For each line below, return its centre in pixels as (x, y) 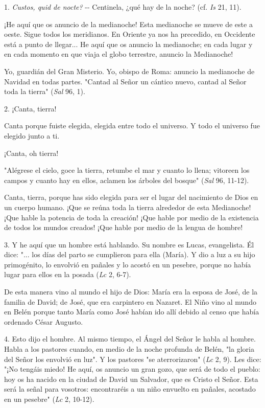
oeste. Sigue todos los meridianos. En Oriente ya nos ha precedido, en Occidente (130, 34)
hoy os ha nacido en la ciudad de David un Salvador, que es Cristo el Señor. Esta (131, 379)
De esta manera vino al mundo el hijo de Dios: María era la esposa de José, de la (131, 292)
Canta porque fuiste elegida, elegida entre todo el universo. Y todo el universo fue (132, 126)
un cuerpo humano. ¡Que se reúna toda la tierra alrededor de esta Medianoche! (128, 207)
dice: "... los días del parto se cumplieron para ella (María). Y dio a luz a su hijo (130, 254)
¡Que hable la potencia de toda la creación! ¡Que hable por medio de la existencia (131, 217)
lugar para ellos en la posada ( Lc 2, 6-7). (68, 274)
